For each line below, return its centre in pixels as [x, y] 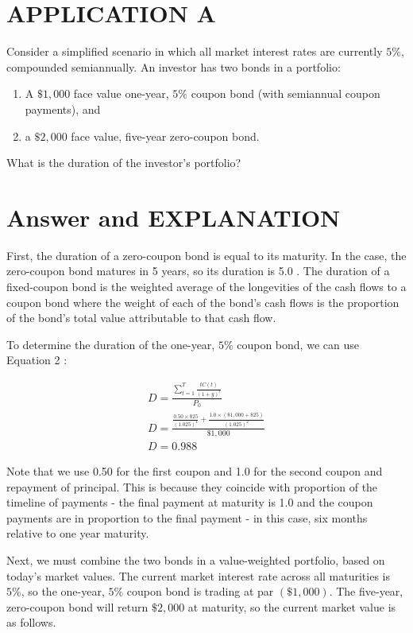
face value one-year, [121, 93]
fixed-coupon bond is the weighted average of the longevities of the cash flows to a [206, 286]
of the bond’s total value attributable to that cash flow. [141, 318]
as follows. [31, 622]
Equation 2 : [37, 360]
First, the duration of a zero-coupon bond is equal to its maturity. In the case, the [206, 255]
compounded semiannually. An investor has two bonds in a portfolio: [174, 66]
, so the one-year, [63, 591]
